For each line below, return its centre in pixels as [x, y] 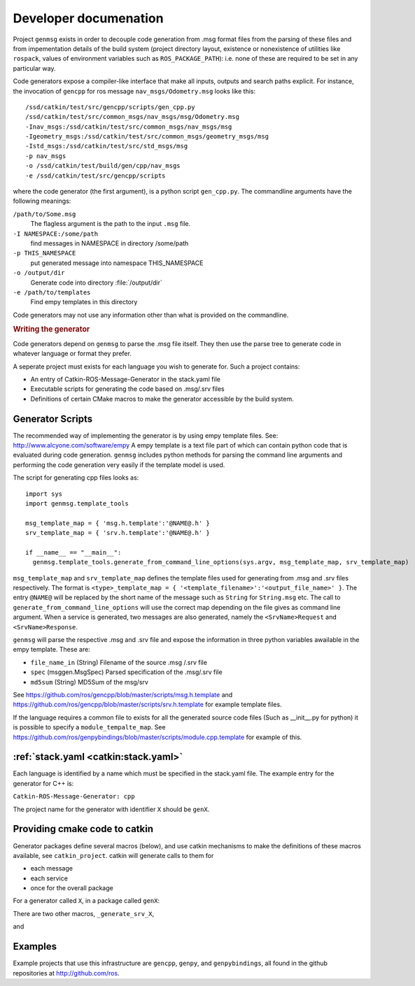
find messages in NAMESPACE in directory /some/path [110, 243]
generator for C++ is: [43, 783]
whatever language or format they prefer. [72, 354]
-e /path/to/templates [52, 292]
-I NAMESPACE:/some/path [55, 234]
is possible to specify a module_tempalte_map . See [89, 727]
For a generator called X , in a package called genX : [86, 901]
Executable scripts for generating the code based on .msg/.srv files [127, 389]
